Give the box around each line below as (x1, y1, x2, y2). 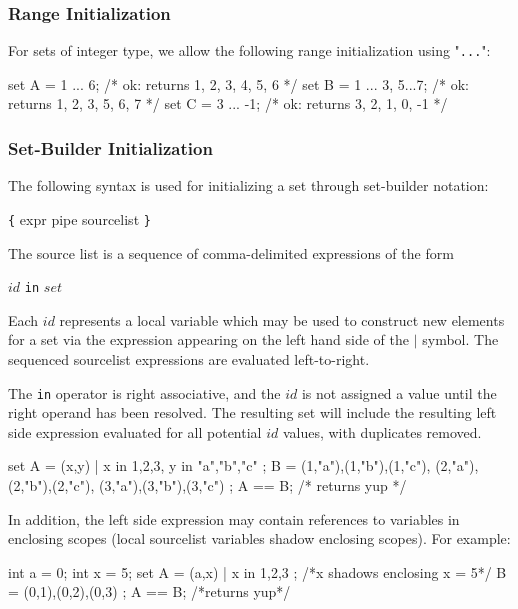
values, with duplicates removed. (282, 421, 482, 442)
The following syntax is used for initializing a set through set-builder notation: (8, 175, 489, 196)
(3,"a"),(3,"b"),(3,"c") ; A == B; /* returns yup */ (98, 475, 407, 495)
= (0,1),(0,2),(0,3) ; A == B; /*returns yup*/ (8, 581, 291, 602)
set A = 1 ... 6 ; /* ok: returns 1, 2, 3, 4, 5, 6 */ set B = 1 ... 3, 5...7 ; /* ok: (8, 73, 469, 94)
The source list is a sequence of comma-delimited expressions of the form (8, 242, 454, 263)
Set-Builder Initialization (8, 135, 213, 160)
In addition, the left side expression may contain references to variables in (8, 508, 460, 529)
